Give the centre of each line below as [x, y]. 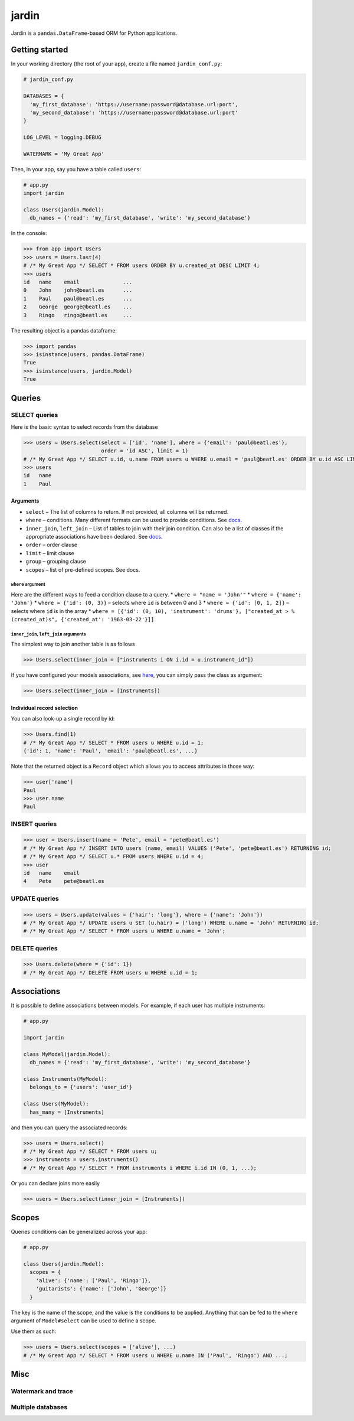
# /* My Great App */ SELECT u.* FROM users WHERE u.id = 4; [114, 857]
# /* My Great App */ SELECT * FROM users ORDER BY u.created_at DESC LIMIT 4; [142, 265]
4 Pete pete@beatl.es [64, 881]
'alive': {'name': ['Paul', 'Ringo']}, [94, 1280]
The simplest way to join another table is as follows [73, 644]
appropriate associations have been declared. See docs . [94, 536]
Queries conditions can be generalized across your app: [79, 1232]
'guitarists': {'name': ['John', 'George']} [101, 1289]
